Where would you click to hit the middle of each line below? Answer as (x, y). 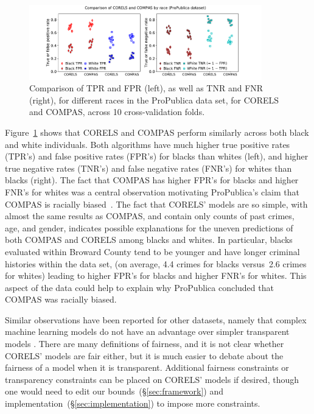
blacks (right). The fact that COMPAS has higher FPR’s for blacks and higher (152, 180)
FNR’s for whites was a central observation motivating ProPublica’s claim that (152, 191)
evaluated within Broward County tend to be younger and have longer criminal (152, 251)
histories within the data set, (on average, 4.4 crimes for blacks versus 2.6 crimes (156, 263)
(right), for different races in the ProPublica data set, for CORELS (154, 100)
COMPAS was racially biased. (61, 299)
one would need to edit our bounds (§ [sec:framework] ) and (114, 391)
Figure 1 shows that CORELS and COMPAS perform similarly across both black (157, 132)
